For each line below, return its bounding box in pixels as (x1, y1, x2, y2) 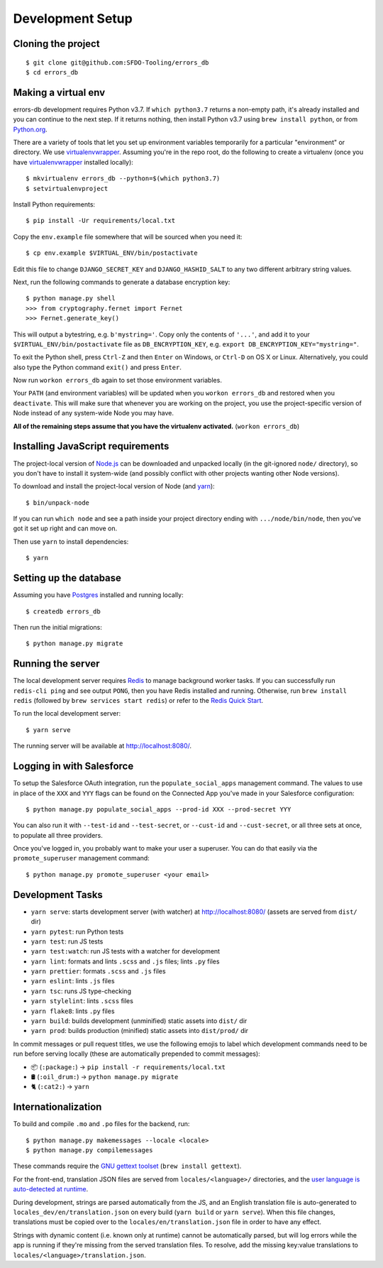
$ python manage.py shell (26, 295, 116, 302)
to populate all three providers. (13, 831, 103, 839)
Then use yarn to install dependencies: (13, 537, 129, 546)
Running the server (13, 657, 100, 670)
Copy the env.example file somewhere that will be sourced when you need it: (13, 232, 243, 241)
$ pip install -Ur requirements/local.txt (26, 217, 176, 225)
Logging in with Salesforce (13, 760, 134, 772)
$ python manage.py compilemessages (26, 1147, 153, 1154)
